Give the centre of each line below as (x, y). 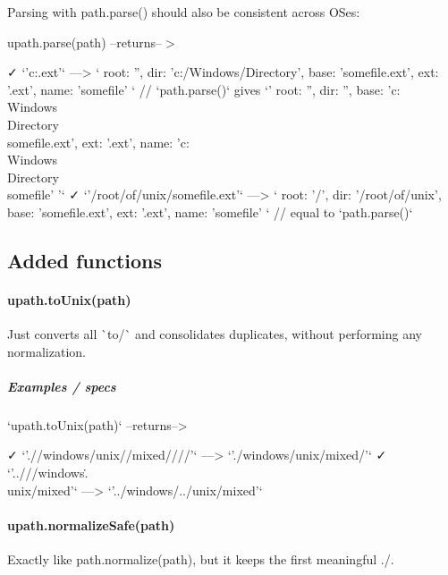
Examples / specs (62, 386)
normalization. (46, 351)
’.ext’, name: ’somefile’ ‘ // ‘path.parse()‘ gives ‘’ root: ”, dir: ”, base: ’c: (204, 89)
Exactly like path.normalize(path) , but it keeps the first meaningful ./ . (201, 559)
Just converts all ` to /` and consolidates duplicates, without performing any (215, 334)
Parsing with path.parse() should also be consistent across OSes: (184, 12)
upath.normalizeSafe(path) (91, 524)
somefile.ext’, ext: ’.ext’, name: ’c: (98, 142)
